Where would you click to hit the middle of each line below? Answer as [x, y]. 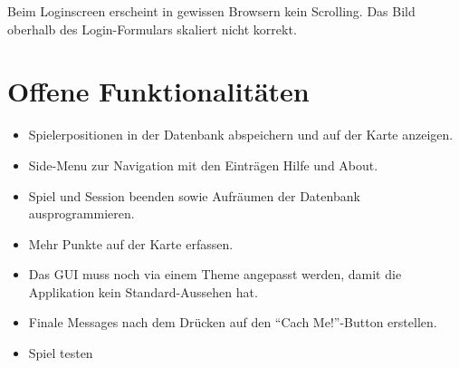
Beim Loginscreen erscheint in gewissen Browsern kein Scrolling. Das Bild [211, 11]
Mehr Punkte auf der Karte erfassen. [131, 243]
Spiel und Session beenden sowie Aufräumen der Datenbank [194, 195]
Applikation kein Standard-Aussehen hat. [143, 291]
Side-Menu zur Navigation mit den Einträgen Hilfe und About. [203, 165]
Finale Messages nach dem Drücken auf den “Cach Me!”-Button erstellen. [233, 322]
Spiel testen [61, 353]
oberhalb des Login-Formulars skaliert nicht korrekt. [152, 29]
